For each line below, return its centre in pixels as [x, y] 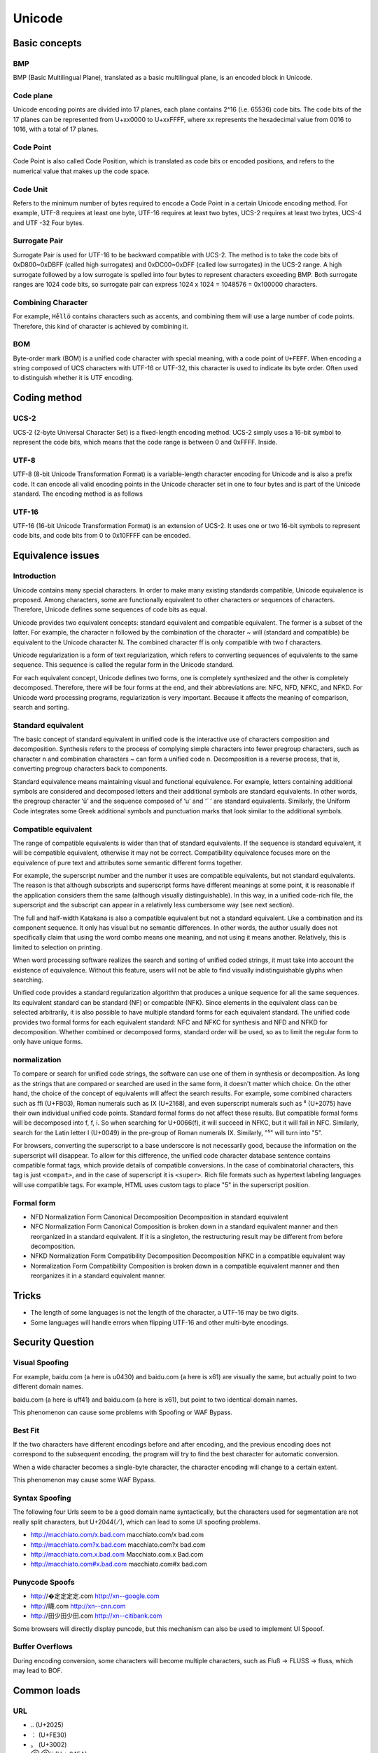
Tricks [27, 1296]
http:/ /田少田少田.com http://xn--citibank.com [96, 1616]
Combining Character [50, 302]
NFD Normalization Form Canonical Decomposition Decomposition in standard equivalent [159, 1217]
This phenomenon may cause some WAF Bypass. [84, 1480]
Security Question [54, 1342]
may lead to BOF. [38, 1671]
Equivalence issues [56, 556]
